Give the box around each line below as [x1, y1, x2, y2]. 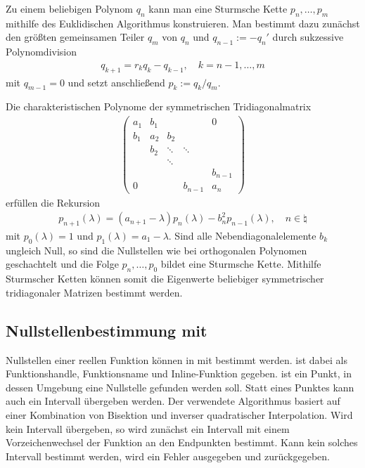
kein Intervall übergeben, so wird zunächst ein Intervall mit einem [6, 421, 290, 436]
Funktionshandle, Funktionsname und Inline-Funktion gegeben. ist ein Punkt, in [6, 366, 352, 381]
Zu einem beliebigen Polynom [6, 1, 134, 15]
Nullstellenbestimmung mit [6, 319, 207, 341]
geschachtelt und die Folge [6, 256, 119, 271]
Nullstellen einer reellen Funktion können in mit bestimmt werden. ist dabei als [6, 352, 347, 367]
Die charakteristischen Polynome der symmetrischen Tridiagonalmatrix [6, 99, 312, 114]
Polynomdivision [6, 44, 77, 59]
